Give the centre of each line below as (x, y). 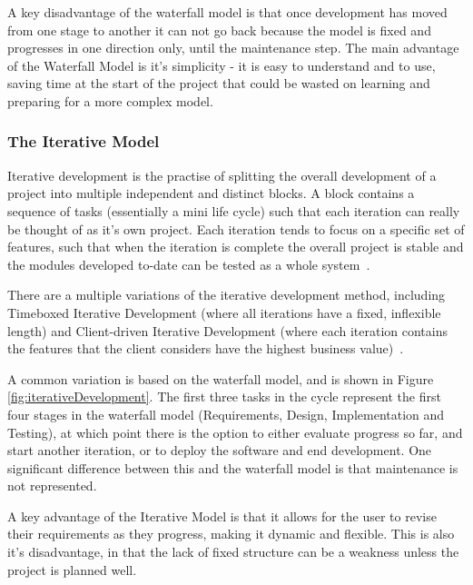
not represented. (52, 486)
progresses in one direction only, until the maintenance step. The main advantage (233, 48)
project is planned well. (72, 569)
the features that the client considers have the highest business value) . (206, 348)
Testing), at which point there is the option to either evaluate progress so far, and (235, 432)
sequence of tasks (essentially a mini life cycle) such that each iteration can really (234, 210)
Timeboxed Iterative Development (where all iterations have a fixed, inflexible (224, 312)
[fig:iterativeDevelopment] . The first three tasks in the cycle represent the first (224, 397)
